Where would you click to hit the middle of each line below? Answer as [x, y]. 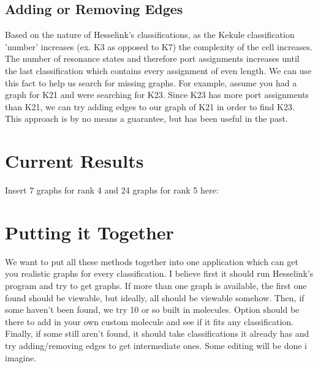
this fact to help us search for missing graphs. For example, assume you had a [151, 82]
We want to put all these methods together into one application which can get [152, 261]
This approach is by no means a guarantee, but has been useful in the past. [146, 118]
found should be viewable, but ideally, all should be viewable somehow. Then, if [155, 297]
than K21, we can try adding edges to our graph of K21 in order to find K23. [150, 106]
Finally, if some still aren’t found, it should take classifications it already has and [157, 333]
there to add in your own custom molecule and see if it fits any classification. [149, 321]
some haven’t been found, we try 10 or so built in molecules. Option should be [152, 310]
